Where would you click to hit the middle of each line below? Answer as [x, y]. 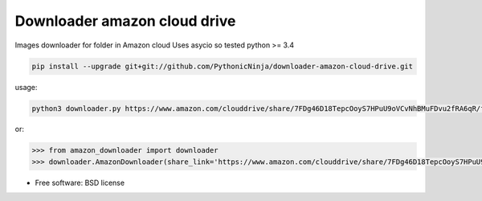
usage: [26, 87]
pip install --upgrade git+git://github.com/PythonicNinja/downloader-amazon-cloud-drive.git [223, 66]
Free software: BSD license [80, 183]
